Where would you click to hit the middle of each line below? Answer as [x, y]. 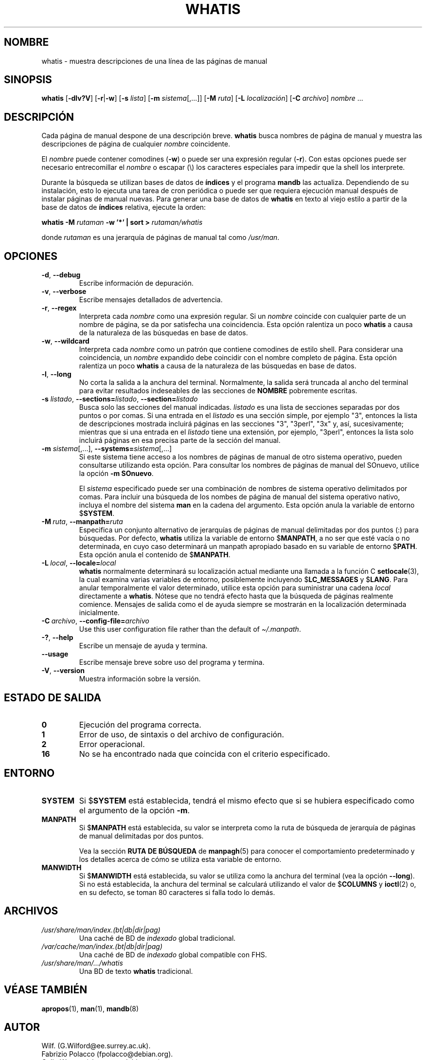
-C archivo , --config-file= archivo [95, 621]
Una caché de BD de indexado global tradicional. [157, 938]
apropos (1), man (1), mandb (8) [90, 1008]
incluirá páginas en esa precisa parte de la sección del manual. [180, 440]
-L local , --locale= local [79, 563]
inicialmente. [99, 613]
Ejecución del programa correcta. [140, 724]
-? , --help [57, 638]
